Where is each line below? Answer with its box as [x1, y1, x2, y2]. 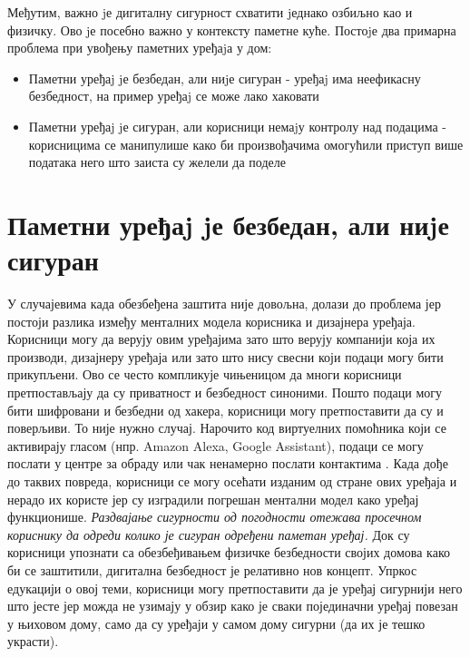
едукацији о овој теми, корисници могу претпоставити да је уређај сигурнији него [7, 578, 463, 597]
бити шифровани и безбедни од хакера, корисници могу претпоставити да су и [7, 400, 444, 419]
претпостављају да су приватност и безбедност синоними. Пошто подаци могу [7, 383, 443, 402]
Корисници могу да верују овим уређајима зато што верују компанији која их [7, 329, 436, 348]
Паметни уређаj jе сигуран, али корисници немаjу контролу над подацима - [28, 116, 447, 135]
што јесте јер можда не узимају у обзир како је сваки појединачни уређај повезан [7, 596, 458, 615]
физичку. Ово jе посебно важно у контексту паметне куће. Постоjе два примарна [7, 20, 456, 39]
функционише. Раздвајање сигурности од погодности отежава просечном [7, 507, 422, 526]
